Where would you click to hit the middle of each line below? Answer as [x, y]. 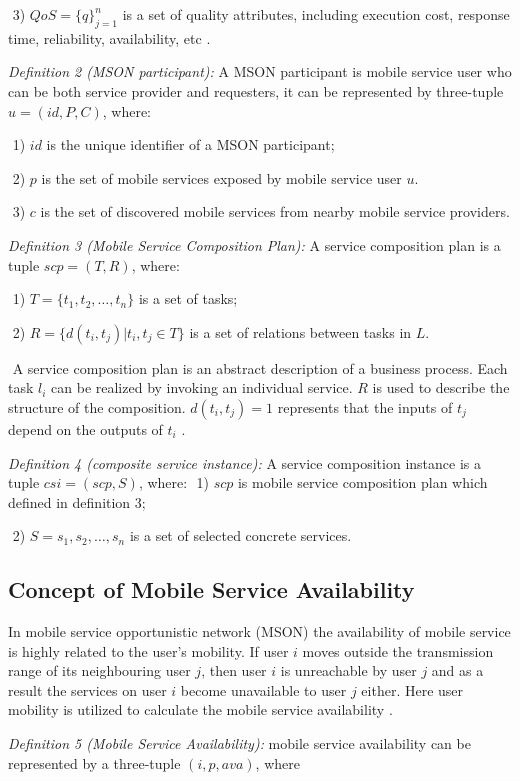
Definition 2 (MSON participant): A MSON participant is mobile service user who [260, 71]
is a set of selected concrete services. [240, 535]
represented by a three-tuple [94, 762]
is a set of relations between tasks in [300, 331]
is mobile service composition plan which [362, 482]
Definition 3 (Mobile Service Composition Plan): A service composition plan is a [254, 244]
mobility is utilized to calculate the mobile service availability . [200, 709]
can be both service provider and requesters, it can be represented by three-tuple [256, 90]
